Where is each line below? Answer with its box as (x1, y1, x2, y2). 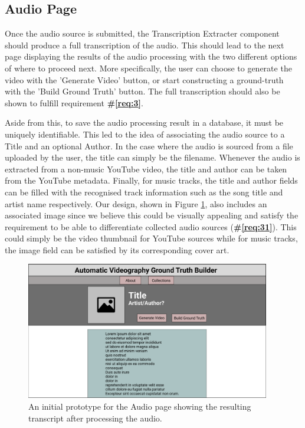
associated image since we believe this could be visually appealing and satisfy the (5, 209, 299, 221)
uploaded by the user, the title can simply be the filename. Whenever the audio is (5, 151, 300, 164)
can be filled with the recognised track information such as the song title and (5, 185, 283, 198)
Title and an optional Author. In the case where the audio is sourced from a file (5, 139, 293, 152)
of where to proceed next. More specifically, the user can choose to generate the (5, 61, 292, 74)
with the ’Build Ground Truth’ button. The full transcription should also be (5, 85, 280, 97)
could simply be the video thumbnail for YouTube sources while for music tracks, (5, 232, 298, 244)
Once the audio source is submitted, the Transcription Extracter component (5, 27, 280, 40)
